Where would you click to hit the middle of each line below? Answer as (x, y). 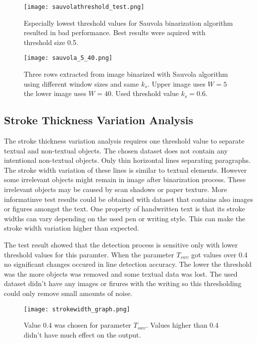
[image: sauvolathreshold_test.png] (84, 7)
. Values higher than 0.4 (182, 325)
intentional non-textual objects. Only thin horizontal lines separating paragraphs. (127, 160)
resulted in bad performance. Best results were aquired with (115, 32)
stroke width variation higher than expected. (72, 228)
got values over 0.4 (219, 254)
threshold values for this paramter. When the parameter (89, 254)
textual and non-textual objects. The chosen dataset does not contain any (116, 150)
